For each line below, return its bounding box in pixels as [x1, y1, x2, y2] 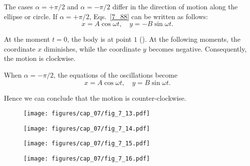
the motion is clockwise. [4, 53, 75, 63]
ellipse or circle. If [4, 11, 58, 21]
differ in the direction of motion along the [112, 1, 238, 11]
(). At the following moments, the [139, 34, 241, 44]
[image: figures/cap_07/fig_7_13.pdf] [24, 110, 150, 117]
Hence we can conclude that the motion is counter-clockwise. [4, 92, 186, 103]
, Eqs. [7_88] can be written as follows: [89, 11, 208, 21]
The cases [4, 1, 33, 11]
